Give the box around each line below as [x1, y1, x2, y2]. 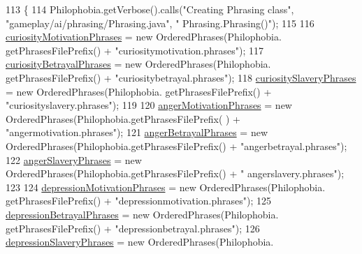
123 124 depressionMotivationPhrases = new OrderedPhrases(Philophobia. [6, 179, 326, 194]
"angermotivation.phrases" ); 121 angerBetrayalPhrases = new [6, 125, 268, 140]
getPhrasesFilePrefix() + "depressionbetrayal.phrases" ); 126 [6, 221, 260, 235]
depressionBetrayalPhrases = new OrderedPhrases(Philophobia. [6, 207, 279, 221]
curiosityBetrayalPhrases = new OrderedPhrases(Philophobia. [6, 57, 271, 71]
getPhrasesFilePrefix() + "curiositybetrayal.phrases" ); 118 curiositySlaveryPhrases [6, 70, 356, 84]
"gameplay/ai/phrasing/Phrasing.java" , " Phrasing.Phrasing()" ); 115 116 [6, 15, 314, 30]
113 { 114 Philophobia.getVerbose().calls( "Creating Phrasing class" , [6, 2, 294, 16]
